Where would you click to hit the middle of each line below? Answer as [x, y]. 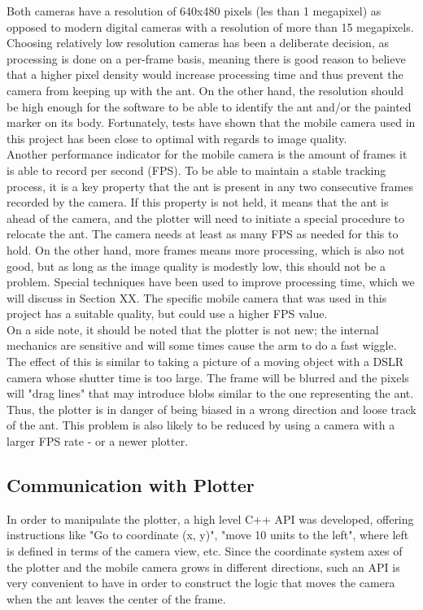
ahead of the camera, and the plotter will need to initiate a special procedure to [206, 218]
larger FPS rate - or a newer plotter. [98, 441]
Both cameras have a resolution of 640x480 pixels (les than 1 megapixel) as [194, 11]
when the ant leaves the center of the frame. [116, 598]
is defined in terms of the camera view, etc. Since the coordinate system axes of [205, 551]
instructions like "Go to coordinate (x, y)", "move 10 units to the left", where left [208, 535]
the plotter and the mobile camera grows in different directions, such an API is [203, 566]
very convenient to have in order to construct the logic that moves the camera [201, 583]
